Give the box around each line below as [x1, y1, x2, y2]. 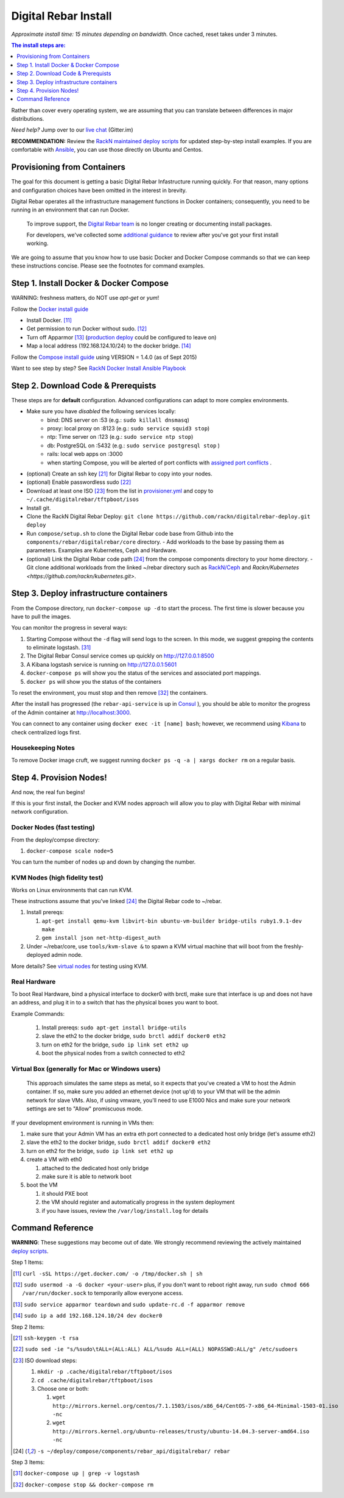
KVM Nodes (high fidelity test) [11, 873, 104, 882]
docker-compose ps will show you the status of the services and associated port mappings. [26, 669, 261, 676]
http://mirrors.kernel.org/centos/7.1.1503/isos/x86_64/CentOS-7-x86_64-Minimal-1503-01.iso [52, 1402, 339, 1409]
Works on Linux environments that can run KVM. [11, 886, 133, 893]
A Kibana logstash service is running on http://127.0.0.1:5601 [26, 661, 177, 668]
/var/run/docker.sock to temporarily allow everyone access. [22, 1290, 184, 1297]
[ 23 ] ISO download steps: [13, 1357, 77, 1364]
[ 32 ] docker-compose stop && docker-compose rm [13, 1481, 154, 1488]
